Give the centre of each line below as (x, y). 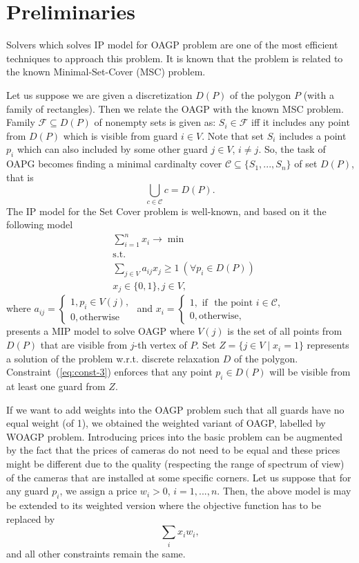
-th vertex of (161, 345)
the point (234, 303)
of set (306, 164)
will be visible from (310, 372)
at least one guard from (56, 386)
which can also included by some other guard (112, 149)
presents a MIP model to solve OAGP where (100, 331)
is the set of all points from (285, 331)
